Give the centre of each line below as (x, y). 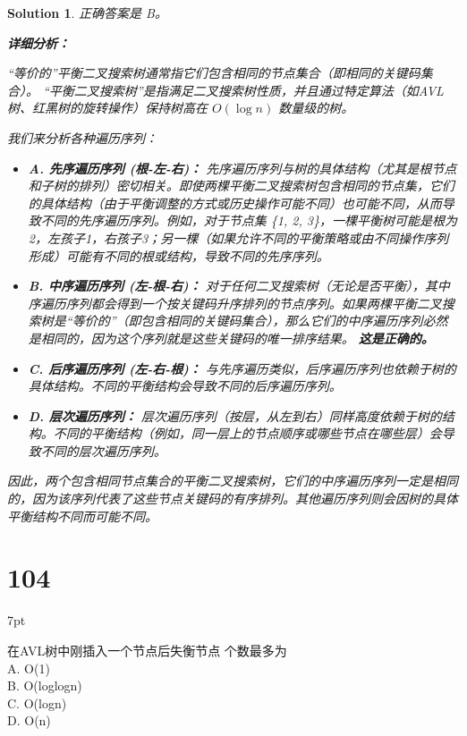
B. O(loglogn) (45, 685)
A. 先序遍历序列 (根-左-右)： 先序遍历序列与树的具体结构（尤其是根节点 (242, 168)
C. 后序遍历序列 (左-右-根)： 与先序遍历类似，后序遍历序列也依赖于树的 (242, 368)
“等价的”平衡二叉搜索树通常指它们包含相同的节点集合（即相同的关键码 (214, 73)
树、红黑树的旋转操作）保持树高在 (107, 108)
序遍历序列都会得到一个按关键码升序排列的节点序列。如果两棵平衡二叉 (235, 303)
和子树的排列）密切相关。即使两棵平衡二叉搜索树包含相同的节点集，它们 (241, 186)
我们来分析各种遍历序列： (82, 137)
